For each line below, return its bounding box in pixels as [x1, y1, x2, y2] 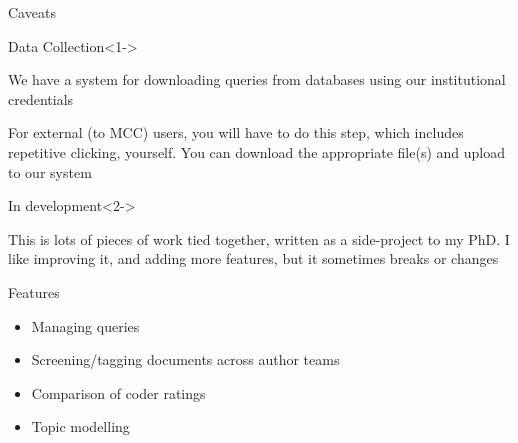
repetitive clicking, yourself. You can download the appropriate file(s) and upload [8, 141, 505, 162]
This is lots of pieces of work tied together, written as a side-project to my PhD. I [8, 228, 510, 249]
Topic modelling [31, 416, 130, 437]
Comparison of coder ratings [31, 382, 206, 403]
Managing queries [31, 315, 140, 336]
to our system [8, 161, 92, 182]
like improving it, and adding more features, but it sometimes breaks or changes [8, 248, 499, 269]
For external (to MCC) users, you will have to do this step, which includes [8, 122, 464, 143]
